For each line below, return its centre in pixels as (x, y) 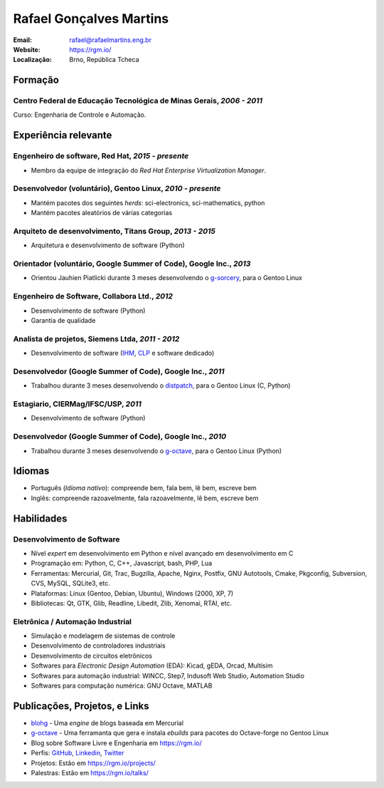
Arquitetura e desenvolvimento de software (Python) (108, 245)
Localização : (33, 60)
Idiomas (31, 471)
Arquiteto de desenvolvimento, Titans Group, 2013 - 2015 (114, 231)
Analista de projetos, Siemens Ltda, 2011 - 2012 (96, 338)
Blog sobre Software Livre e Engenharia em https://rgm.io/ (116, 743)
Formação (36, 80)
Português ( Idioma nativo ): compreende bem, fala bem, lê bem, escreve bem (144, 488)
